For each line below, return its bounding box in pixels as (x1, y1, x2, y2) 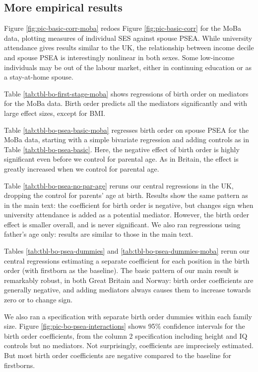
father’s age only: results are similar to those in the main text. (4, 229, 193, 239)
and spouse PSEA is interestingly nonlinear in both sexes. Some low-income (4, 52, 235, 62)
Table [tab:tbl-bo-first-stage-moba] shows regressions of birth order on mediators (4, 88, 249, 98)
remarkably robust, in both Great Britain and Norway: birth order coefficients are (4, 275, 254, 285)
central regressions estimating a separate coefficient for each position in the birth (4, 255, 250, 266)
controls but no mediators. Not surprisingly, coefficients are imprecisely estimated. (4, 340, 254, 351)
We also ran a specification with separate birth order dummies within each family (4, 311, 252, 321)
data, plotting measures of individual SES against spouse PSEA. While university (4, 32, 253, 43)
